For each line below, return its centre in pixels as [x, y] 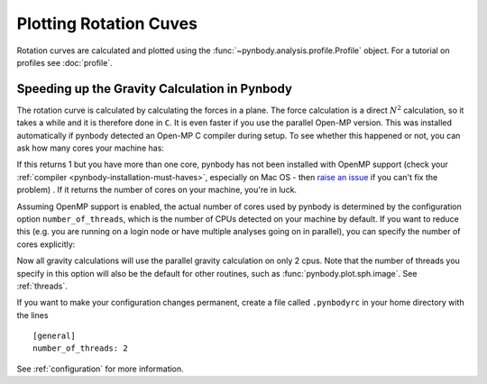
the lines [32, 315]
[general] [54, 336]
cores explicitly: [46, 244]
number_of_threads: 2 [80, 348]
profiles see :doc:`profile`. [64, 62]
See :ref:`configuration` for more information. [100, 369]
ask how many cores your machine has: [90, 148]
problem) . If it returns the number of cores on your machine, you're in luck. [157, 190]
